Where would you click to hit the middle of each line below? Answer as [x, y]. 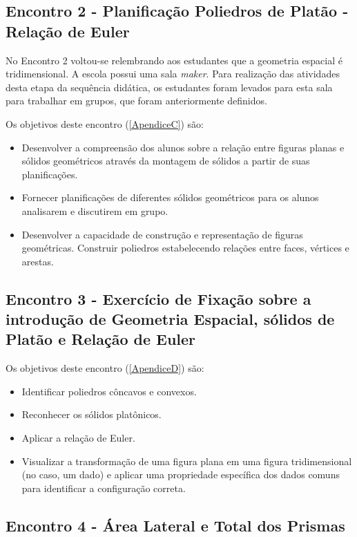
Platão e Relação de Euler [101, 339]
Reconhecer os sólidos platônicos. [91, 414]
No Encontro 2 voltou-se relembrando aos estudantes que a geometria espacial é [174, 60]
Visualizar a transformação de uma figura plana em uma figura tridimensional [187, 461]
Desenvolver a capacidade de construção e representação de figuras [162, 234]
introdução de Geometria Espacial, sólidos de [170, 319]
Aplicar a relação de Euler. [78, 438]
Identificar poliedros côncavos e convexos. [109, 391]
